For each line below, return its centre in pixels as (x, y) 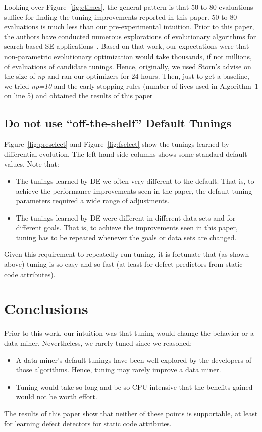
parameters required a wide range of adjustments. (93, 201)
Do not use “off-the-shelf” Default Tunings (118, 123)
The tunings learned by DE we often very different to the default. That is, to (135, 180)
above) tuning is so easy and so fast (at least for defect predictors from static (123, 264)
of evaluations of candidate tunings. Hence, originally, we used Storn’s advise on (128, 66)
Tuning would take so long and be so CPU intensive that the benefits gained (134, 386)
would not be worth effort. (57, 396)
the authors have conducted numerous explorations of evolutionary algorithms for (130, 36)
